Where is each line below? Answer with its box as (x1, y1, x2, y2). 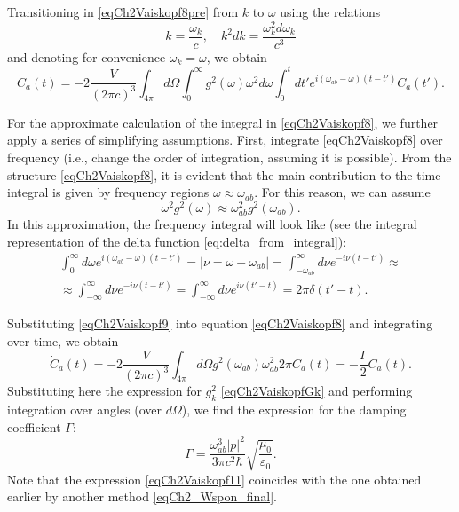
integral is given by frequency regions (7, 183, 210, 201)
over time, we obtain (7, 331, 119, 350)
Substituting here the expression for (7, 382, 202, 400)
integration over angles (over (7, 400, 162, 419)
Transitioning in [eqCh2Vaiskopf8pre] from (7, 3, 239, 20)
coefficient (7, 417, 61, 436)
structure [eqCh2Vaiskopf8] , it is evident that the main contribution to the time (7, 165, 441, 184)
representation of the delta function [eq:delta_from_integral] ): (7, 232, 347, 250)
